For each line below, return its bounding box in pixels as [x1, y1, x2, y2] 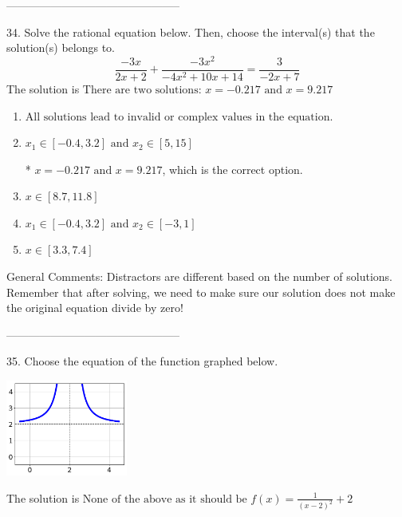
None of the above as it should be [82, 493, 247, 505]
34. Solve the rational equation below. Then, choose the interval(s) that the [6, 23, 375, 40]
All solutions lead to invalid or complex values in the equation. [25, 111, 333, 123]
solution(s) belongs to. [6, 39, 115, 56]
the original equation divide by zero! [6, 299, 183, 316]
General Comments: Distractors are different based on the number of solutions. [6, 268, 392, 285]
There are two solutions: [82, 84, 202, 96]
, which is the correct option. [162, 160, 303, 177]
